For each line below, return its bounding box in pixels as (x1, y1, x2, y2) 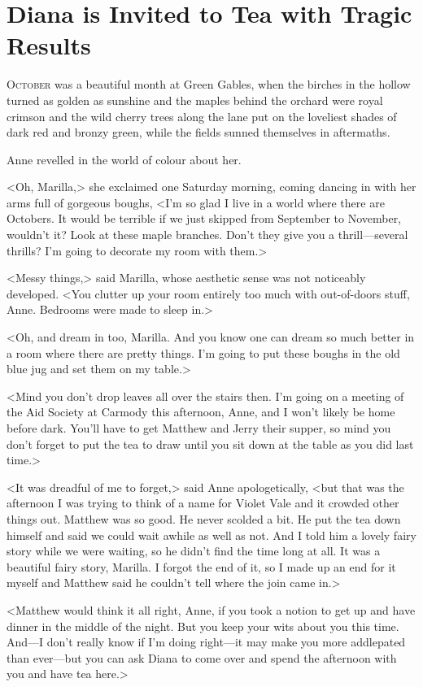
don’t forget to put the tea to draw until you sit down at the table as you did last (7, 435, 414, 452)
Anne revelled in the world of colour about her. (7, 150, 242, 167)
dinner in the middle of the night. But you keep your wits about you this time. (7, 617, 399, 634)
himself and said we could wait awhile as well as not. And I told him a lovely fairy (7, 526, 416, 543)
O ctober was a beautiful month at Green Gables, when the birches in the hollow (7, 76, 411, 93)
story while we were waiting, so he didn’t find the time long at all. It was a (7, 542, 381, 559)
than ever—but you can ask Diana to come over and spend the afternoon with (7, 649, 397, 666)
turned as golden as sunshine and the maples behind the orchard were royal (7, 91, 383, 108)
